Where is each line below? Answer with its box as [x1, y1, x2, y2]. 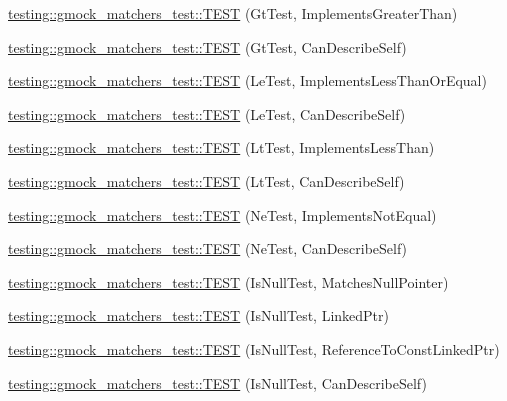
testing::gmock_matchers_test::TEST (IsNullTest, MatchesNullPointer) [8, 271, 449, 292]
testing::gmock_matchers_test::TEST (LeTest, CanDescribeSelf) [8, 103, 406, 124]
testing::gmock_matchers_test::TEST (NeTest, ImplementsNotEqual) [8, 204, 437, 225]
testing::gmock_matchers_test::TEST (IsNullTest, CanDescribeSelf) [8, 372, 427, 393]
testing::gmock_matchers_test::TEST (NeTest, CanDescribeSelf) [8, 238, 408, 259]
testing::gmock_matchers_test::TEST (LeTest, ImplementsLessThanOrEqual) [8, 70, 487, 91]
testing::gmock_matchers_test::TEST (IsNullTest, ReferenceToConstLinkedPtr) [8, 338, 500, 359]
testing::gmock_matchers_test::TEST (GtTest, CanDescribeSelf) [8, 36, 407, 57]
